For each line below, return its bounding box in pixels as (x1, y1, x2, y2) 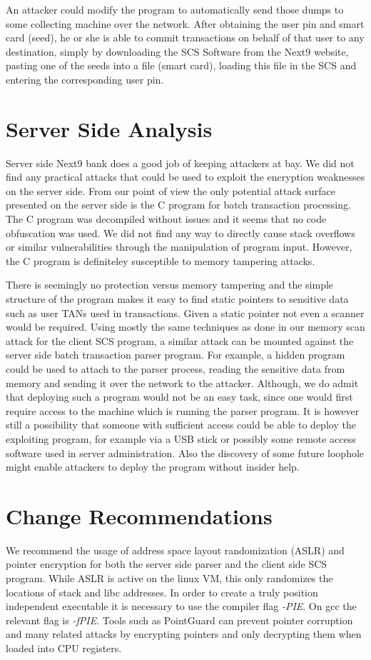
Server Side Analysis (6, 114, 213, 143)
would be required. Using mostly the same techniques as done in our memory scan (6, 319, 365, 334)
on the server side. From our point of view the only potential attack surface (6, 183, 335, 198)
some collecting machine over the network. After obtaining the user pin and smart (6, 16, 365, 31)
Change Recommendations (6, 501, 273, 530)
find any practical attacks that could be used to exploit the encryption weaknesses (6, 169, 365, 184)
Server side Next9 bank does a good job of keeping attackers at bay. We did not (6, 155, 355, 170)
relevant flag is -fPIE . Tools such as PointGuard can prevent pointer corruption (6, 612, 353, 627)
